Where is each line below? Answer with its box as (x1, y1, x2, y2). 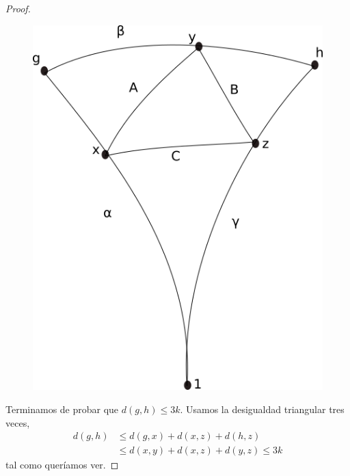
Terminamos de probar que (5, 402, 119, 416)
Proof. (5, 1, 31, 15)
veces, (5, 415, 30, 429)
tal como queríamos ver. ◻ (5, 458, 119, 472)
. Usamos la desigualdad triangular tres (180, 402, 345, 416)
